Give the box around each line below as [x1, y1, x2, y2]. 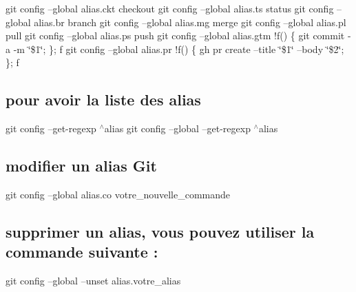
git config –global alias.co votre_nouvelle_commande [6, 187, 231, 201]
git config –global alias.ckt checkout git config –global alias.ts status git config [6, 1, 334, 15]
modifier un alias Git [6, 155, 157, 176]
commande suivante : [6, 241, 158, 262]
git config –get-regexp [6, 121, 96, 136]
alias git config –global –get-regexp [104, 121, 251, 136]
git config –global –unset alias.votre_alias [6, 273, 181, 288]
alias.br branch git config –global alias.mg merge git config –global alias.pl [34, 14, 346, 29]
